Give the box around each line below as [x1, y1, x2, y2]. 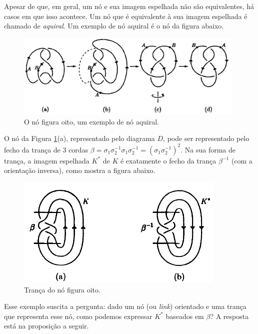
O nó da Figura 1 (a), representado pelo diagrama [4, 133, 155, 143]
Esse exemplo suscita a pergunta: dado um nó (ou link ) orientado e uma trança [4, 301, 246, 311]
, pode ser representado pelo [163, 133, 249, 143]
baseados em [165, 310, 204, 321]
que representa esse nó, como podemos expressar [4, 310, 152, 321]
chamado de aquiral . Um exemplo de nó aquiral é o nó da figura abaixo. [4, 20, 224, 31]
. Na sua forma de [180, 144, 235, 154]
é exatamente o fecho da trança [120, 155, 216, 165]
